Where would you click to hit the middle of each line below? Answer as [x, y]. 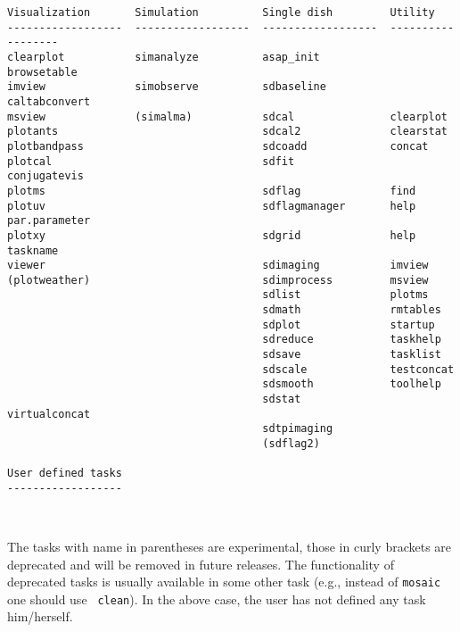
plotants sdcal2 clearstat [227, 132]
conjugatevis [45, 176]
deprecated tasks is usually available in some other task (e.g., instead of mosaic [224, 582]
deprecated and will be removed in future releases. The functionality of [201, 564]
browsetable [42, 72]
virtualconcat [49, 414]
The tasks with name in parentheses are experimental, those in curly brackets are [230, 546]
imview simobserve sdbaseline [167, 87]
